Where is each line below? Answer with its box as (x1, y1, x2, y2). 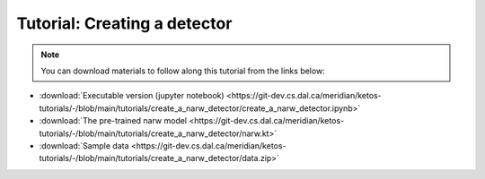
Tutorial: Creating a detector (16, 13, 233, 33)
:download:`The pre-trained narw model (39, 115, 188, 126)
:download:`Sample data (39, 140, 129, 151)
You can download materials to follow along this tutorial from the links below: (40, 65, 325, 76)
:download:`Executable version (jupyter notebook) (39, 90, 225, 101)
